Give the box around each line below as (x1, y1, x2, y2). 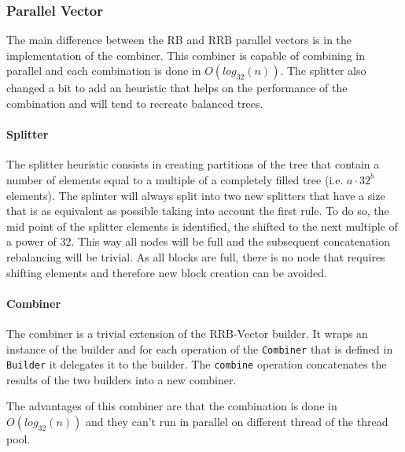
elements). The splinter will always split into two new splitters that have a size (6, 187, 385, 203)
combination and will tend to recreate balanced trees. (6, 95, 263, 111)
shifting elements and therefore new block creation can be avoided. (6, 264, 327, 280)
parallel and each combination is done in (6, 62, 201, 79)
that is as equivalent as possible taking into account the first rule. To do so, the (6, 202, 389, 219)
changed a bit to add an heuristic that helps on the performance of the (6, 80, 348, 96)
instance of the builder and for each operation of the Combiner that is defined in (6, 340, 393, 357)
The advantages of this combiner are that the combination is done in (6, 398, 337, 414)
